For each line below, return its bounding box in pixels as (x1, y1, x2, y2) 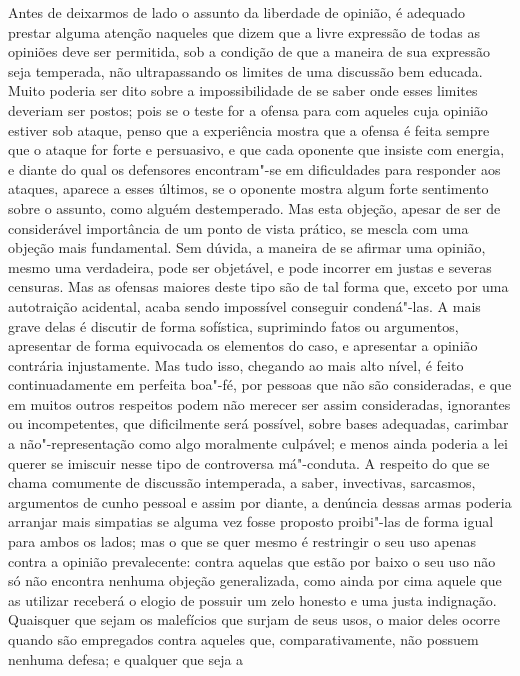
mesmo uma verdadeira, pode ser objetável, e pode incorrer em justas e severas (8, 256, 492, 277)
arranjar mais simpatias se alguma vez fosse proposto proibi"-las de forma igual (8, 511, 494, 532)
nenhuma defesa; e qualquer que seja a (8, 648, 244, 669)
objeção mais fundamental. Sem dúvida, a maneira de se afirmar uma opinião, (8, 237, 486, 258)
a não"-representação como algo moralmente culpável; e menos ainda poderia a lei (8, 433, 508, 454)
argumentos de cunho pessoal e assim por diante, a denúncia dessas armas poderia (8, 491, 512, 512)
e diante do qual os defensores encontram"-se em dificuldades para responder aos (8, 158, 501, 179)
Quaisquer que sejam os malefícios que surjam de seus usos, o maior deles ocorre (8, 609, 501, 630)
